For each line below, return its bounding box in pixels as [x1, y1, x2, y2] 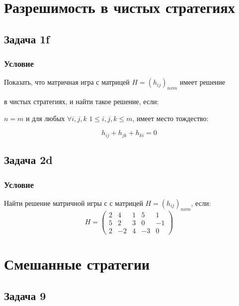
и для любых [26, 113, 65, 123]
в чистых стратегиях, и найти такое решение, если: [4, 96, 159, 107]
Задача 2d [4, 152, 53, 167]
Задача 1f [4, 31, 50, 46]
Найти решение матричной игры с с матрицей [4, 197, 143, 208]
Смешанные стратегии [4, 253, 150, 274]
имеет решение [180, 77, 226, 87]
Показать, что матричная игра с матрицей [4, 77, 130, 87]
